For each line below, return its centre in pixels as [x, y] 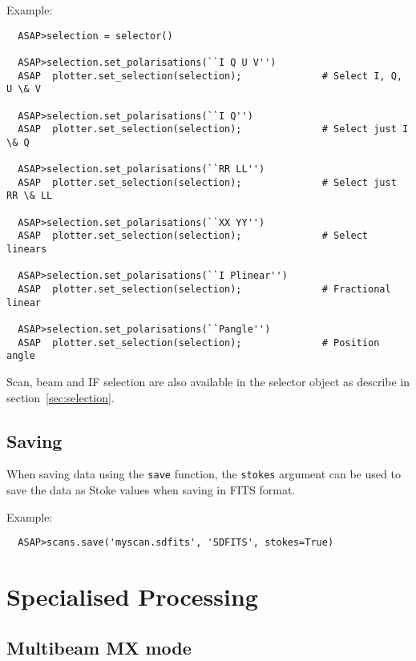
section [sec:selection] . [61, 397]
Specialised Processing [132, 597]
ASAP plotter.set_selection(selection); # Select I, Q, [210, 76]
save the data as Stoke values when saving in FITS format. [151, 490]
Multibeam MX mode [99, 647]
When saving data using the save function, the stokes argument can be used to [204, 474]
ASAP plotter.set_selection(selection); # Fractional [204, 290]
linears [27, 250]
